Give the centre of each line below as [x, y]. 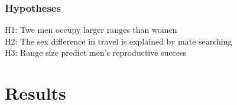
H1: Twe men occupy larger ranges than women [91, 30]
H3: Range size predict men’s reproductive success [96, 52]
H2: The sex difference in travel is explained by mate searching [119, 41]
